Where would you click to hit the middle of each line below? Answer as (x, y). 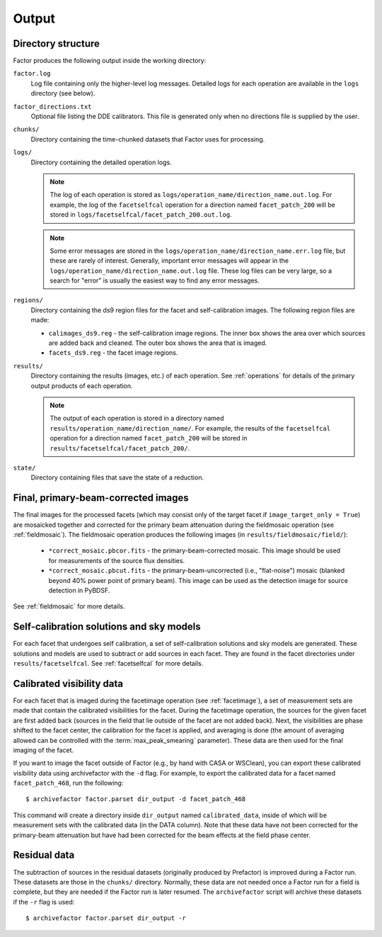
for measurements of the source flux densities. (117, 560)
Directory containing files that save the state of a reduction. (117, 477)
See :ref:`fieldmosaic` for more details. (69, 606)
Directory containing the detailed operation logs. (102, 162)
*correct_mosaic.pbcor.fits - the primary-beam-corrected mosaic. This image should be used (195, 551)
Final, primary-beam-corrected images (101, 498)
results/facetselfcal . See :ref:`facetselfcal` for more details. (108, 664)
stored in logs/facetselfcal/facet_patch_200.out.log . (141, 215)
